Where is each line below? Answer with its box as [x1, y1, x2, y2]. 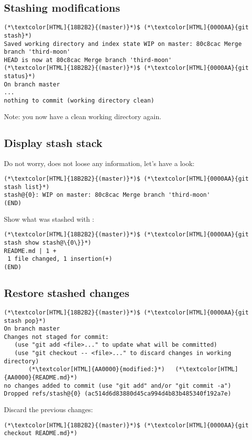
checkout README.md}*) [4, 430, 78, 437]
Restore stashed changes [4, 285, 129, 300]
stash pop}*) [4, 317, 46, 324]
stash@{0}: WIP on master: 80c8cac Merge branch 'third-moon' [4, 191, 210, 199]
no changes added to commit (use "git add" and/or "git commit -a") [4, 382, 231, 389]
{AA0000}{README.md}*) [4, 374, 78, 381]
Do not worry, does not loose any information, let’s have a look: [4, 158, 195, 168]
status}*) [4, 73, 36, 80]
